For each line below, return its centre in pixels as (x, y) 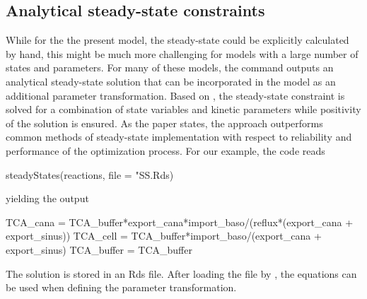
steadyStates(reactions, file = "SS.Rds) (90, 174)
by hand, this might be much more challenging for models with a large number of (182, 53)
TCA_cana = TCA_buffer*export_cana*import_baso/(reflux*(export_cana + (180, 222)
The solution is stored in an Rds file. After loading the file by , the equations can (181, 273)
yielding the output (47, 198)
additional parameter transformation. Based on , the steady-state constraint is (175, 95)
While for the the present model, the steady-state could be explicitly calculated (177, 40)
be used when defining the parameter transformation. (121, 287)
